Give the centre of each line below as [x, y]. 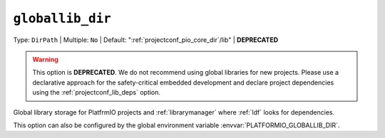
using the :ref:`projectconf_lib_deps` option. [96, 92]
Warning [45, 59]
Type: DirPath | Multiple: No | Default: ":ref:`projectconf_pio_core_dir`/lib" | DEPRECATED [146, 40]
